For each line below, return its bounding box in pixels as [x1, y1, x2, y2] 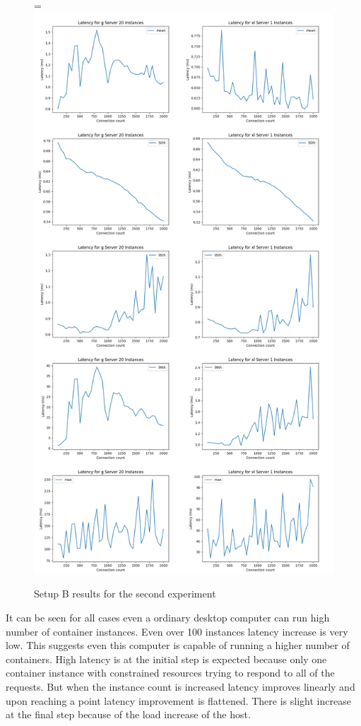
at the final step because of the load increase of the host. [6, 707, 251, 722]
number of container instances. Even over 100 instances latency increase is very [6, 624, 348, 638]
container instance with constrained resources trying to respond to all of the [6, 665, 335, 680]
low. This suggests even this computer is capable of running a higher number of [6, 638, 350, 653]
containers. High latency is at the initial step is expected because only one [6, 651, 327, 666]
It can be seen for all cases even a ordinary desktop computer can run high [6, 609, 330, 624]
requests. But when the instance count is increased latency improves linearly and [6, 679, 355, 694]
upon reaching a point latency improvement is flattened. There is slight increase [6, 693, 351, 708]
